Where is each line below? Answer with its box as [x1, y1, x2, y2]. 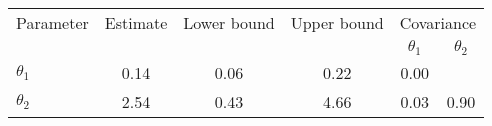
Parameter [16, 11, 89, 34]
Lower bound [183, 11, 275, 34]
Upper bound [290, 11, 384, 34]
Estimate [104, 11, 168, 34]
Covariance [399, 11, 477, 34]
